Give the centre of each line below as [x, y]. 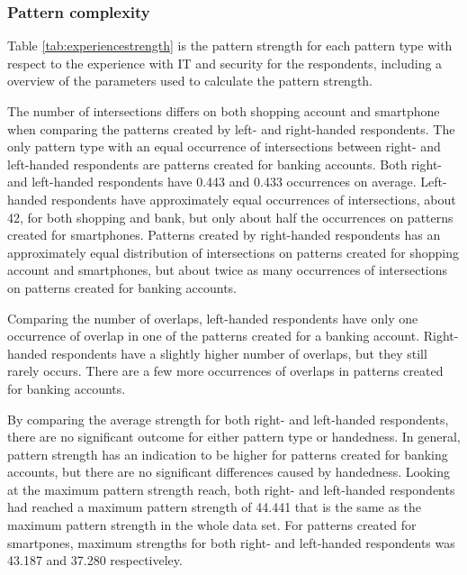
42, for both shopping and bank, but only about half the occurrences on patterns [230, 217]
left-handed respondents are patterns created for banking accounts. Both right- [225, 164]
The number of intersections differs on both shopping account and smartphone [224, 111]
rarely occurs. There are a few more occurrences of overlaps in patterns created [225, 371]
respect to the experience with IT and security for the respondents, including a [225, 63]
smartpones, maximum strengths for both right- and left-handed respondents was [231, 542]
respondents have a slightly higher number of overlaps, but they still [239, 353]
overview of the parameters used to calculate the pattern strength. [190, 81]
